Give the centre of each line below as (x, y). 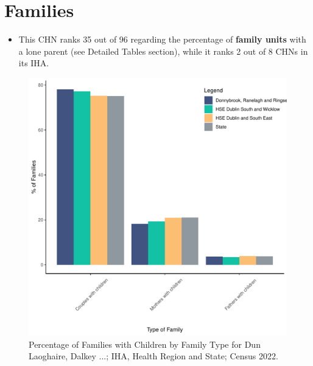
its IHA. (34, 63)
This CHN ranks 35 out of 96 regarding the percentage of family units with (162, 39)
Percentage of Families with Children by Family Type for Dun (145, 344)
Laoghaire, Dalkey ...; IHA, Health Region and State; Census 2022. (153, 356)
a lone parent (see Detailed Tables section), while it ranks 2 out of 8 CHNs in (163, 51)
